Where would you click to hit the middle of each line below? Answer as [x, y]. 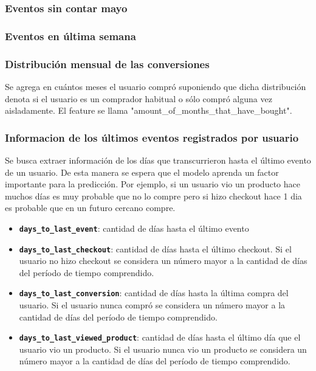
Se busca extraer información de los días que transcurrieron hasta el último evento [158, 160]
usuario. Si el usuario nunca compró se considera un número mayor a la [152, 305]
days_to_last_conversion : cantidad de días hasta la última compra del [154, 293]
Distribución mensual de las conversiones [107, 64]
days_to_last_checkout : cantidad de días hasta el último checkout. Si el [155, 248]
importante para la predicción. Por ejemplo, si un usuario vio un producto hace [153, 184]
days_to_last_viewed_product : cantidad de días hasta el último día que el [160, 337]
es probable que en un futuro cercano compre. [90, 208]
